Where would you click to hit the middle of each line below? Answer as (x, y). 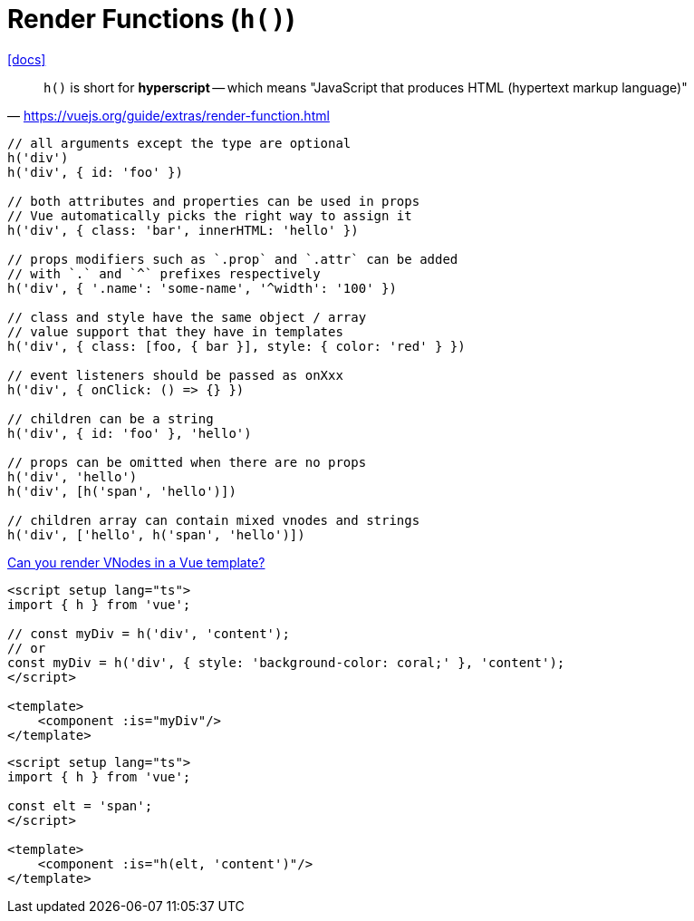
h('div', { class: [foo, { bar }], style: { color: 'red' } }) (236, 346)
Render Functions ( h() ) (151, 19)
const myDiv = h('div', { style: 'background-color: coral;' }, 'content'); (286, 662)
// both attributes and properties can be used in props (214, 201)
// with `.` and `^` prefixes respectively (164, 273)
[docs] (27, 59)
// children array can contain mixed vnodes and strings (214, 520)
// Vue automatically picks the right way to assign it (210, 215)
